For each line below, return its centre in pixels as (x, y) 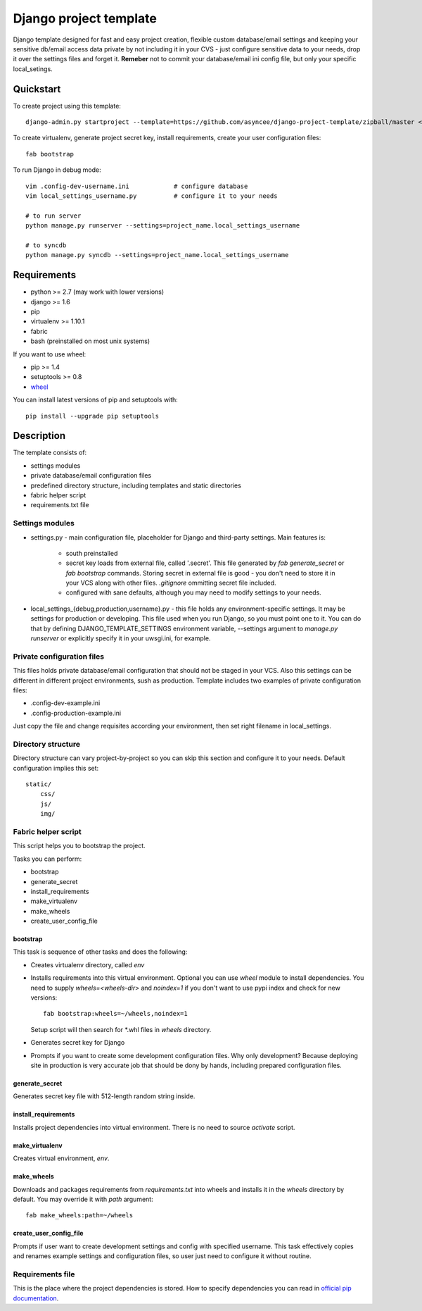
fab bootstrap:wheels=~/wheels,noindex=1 (115, 1014)
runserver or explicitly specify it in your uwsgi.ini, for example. (121, 638)
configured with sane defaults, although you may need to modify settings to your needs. (193, 592)
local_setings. (33, 69)
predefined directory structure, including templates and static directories (136, 485)
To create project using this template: (67, 106)
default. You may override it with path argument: (83, 1199)
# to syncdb (46, 245)
